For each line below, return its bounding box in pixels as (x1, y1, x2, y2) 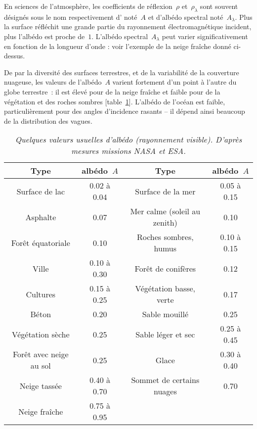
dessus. (4, 50, 25, 61)
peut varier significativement (162, 31, 248, 41)
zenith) (153, 217, 177, 229)
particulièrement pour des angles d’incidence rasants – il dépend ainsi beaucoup (4, 106, 245, 116)
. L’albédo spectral (91, 31, 148, 41)
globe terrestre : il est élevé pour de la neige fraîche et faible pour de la (4, 86, 220, 96)
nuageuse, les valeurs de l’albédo (4, 77, 102, 87)
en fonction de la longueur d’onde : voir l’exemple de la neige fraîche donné (4, 41, 231, 51)
